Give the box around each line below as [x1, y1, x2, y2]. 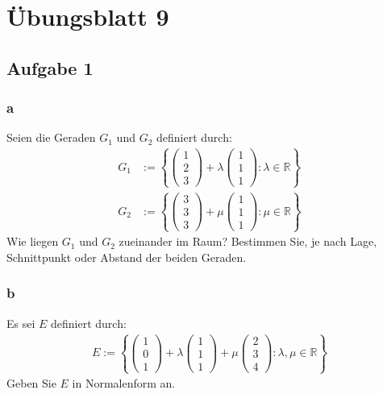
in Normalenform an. [72, 375, 176, 392]
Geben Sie [6, 375, 56, 392]
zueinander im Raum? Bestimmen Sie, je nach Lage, [119, 233, 377, 250]
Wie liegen [6, 233, 59, 250]
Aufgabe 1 [6, 55, 94, 80]
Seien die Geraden [6, 129, 96, 146]
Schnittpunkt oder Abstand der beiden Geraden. [6, 248, 247, 265]
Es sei [6, 314, 35, 331]
